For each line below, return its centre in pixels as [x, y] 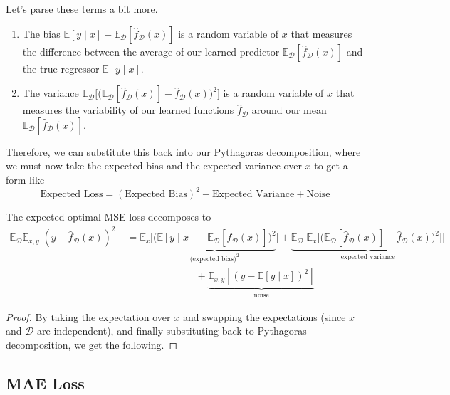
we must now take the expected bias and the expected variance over [154, 165]
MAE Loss [45, 383]
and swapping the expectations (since [264, 316]
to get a [331, 165]
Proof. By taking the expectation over [88, 316]
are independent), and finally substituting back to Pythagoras [172, 331]
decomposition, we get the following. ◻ [92, 344]
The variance [51, 93]
